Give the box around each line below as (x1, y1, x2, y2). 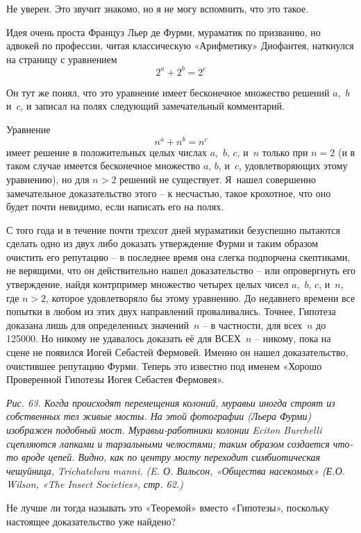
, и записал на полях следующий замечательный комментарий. (20, 99, 285, 113)
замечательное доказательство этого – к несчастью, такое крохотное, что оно (6, 185, 331, 200)
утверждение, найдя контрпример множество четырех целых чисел (6, 277, 289, 291)
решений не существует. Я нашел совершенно (119, 171, 316, 186)
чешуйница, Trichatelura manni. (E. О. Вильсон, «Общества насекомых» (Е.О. (6, 463, 346, 477)
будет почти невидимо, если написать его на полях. (6, 199, 224, 214)
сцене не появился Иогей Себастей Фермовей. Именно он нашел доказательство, (6, 345, 349, 359)
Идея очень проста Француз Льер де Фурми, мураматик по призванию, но (6, 24, 321, 39)
